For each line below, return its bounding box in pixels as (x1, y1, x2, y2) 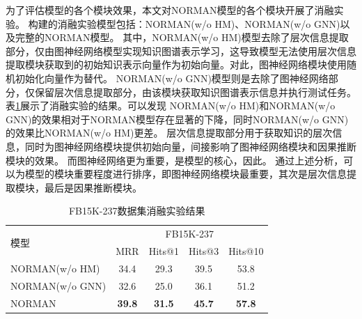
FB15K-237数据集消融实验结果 (68, 203, 205, 218)
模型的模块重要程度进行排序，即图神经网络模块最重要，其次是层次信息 (24, 166, 347, 181)
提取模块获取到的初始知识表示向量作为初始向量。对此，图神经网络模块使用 (6, 57, 347, 72)
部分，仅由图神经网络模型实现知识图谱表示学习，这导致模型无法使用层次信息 (6, 43, 356, 58)
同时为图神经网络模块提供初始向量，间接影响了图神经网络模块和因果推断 (24, 139, 356, 153)
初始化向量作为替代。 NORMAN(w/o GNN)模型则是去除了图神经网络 (15, 70, 329, 85)
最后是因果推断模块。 (44, 180, 142, 194)
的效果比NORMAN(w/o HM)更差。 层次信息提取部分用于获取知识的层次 (6, 125, 333, 140)
